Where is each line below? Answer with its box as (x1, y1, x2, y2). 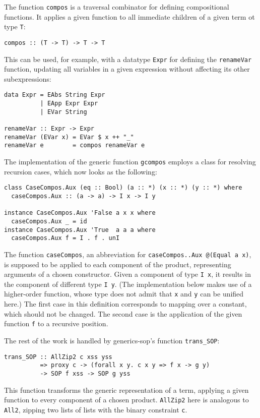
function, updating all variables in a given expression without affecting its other (4, 64, 250, 74)
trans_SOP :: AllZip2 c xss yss (4, 353, 112, 361)
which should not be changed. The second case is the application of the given (4, 308, 242, 319)
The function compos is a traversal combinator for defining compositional (4, 2, 229, 12)
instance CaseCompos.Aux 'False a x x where (4, 209, 156, 217)
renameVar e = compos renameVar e (4, 142, 145, 149)
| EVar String (40, 108, 87, 115)
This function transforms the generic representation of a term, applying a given (4, 384, 249, 395)
